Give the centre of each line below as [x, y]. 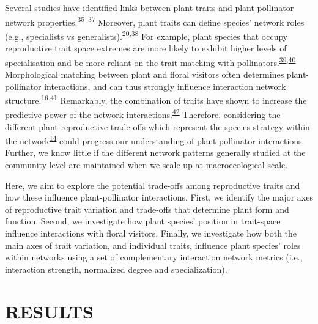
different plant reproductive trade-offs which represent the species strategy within [157, 126]
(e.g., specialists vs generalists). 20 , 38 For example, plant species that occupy [146, 35]
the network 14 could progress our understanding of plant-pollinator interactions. [155, 140]
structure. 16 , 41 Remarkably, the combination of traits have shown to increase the [156, 99]
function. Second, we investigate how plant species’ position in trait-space [143, 221]
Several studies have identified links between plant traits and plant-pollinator [150, 7]
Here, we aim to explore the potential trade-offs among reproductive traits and [153, 185]
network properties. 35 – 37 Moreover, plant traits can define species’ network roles [155, 21]
